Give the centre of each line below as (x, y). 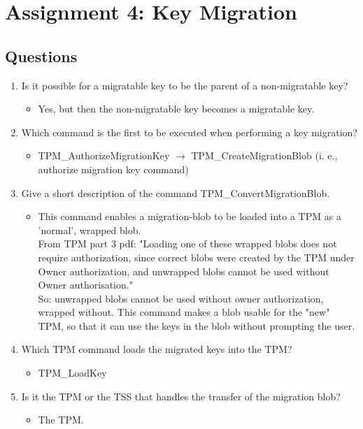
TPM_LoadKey (72, 373)
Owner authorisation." (85, 285)
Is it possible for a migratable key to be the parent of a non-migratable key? (185, 85)
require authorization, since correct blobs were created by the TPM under (196, 257)
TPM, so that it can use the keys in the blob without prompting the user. (197, 325)
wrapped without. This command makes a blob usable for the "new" (184, 312)
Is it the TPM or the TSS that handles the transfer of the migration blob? (181, 396)
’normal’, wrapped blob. (90, 230)
